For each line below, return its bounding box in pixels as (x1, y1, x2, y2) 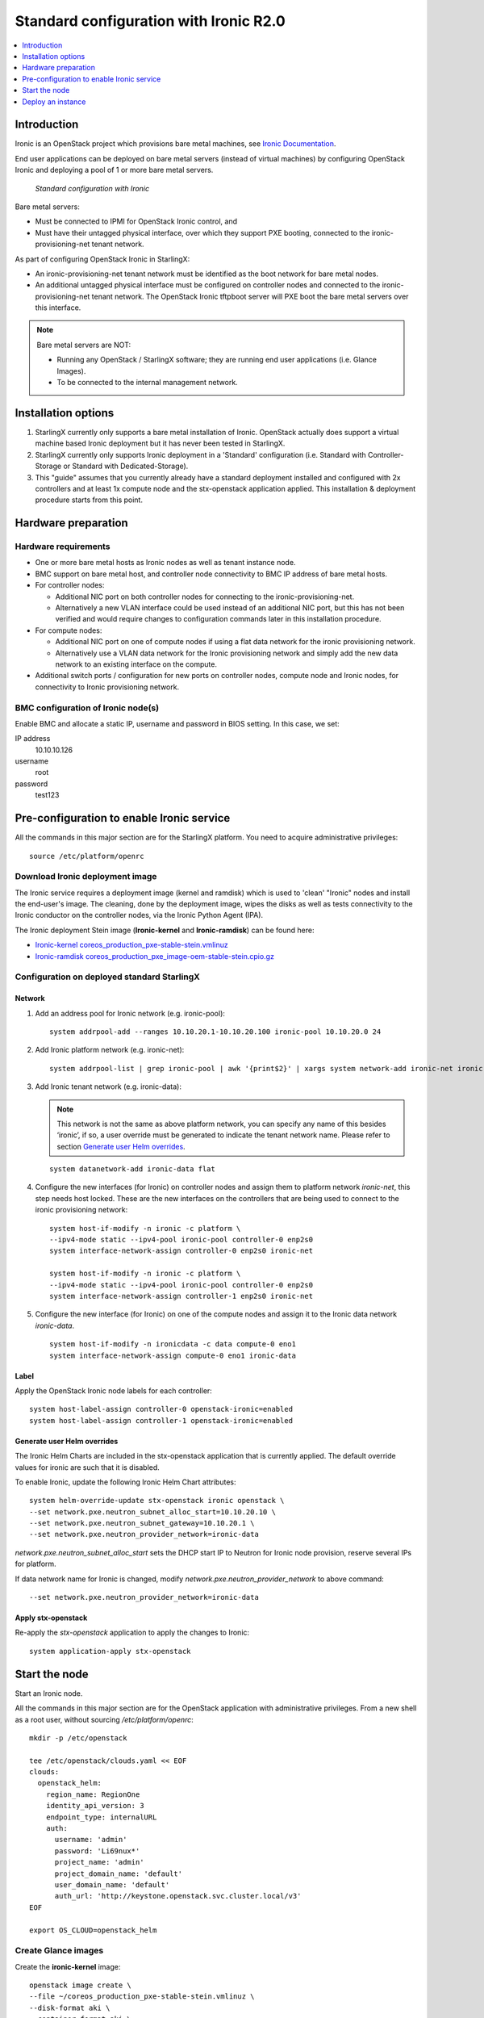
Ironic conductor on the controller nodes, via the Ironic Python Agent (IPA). (15, 911, 264, 920)
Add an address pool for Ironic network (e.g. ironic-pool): (35, 1008, 226, 1018)
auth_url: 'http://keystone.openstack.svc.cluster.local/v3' (54, 1891, 302, 1901)
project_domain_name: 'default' (54, 1869, 183, 1878)
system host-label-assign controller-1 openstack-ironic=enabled (29, 1416, 294, 1425)
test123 (35, 790, 60, 800)
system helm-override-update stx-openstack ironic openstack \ (29, 1496, 285, 1505)
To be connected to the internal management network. (56, 378, 238, 387)
